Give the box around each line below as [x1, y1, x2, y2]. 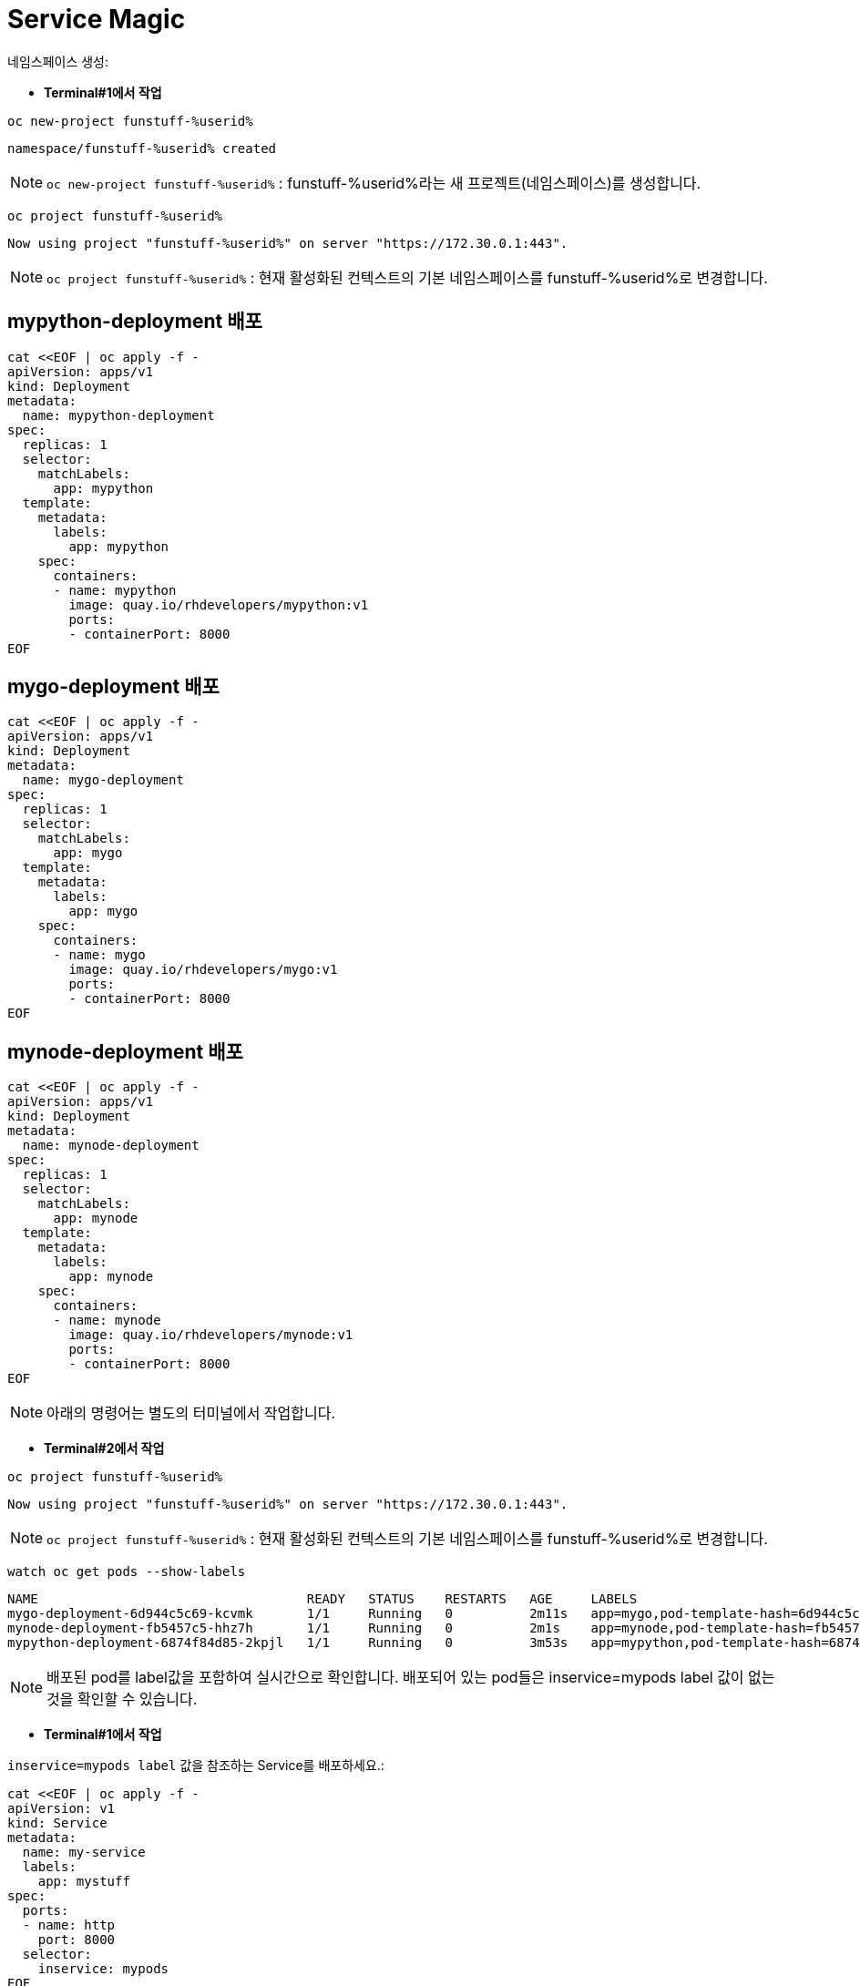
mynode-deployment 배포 [7, 1039, 243, 1063]
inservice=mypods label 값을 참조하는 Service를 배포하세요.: [7, 1757, 384, 1774]
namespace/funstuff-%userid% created [7, 140, 277, 156]
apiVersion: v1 [7, 1801, 116, 1817]
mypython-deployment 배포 [7, 310, 262, 333]
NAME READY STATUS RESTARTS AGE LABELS [7, 1592, 638, 1607]
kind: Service [7, 1816, 107, 1831]
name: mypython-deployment [22, 407, 215, 423]
